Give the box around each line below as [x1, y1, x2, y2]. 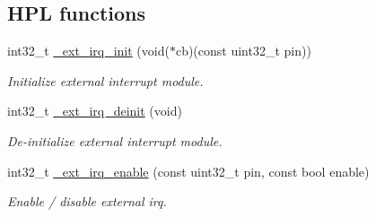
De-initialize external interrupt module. [7, 131, 223, 150]
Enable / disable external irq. [7, 192, 167, 211]
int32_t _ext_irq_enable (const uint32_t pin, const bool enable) [7, 161, 370, 180]
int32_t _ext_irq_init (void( [7, 41, 170, 60]
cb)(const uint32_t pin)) [175, 41, 311, 60]
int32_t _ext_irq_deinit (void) [7, 101, 182, 120]
